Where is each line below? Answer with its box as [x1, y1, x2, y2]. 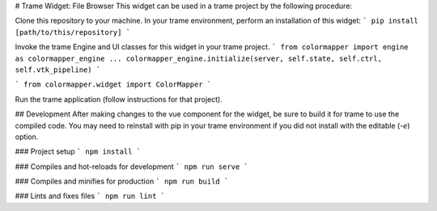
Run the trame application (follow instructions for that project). [15, 94, 223, 104]
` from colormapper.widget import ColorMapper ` [15, 80, 212, 89]
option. [15, 132, 39, 141]
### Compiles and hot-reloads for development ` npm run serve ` [15, 162, 248, 171]
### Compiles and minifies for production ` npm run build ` [15, 176, 229, 186]
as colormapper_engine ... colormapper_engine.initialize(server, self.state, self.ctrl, [15, 53, 382, 63]
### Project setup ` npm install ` [15, 146, 142, 157]
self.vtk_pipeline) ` [15, 65, 101, 74]
